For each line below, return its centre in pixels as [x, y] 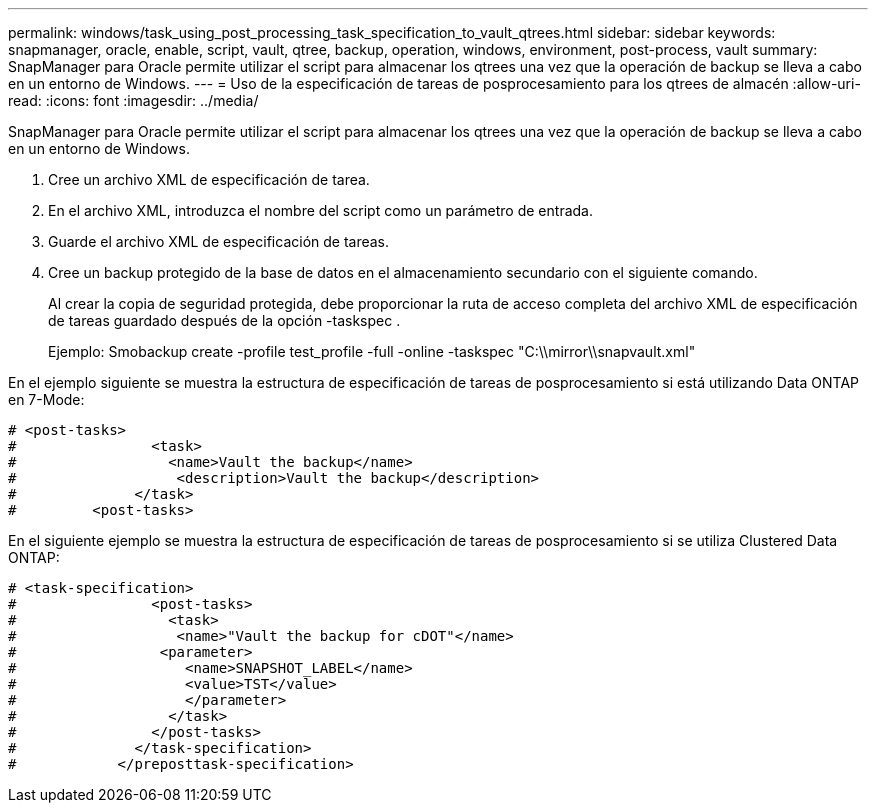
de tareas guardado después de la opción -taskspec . [224, 320]
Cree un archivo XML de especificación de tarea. [209, 179]
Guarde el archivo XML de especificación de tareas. [219, 241]
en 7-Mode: [46, 399]
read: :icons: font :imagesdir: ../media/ [133, 100]
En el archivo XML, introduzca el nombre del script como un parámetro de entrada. [320, 210]
